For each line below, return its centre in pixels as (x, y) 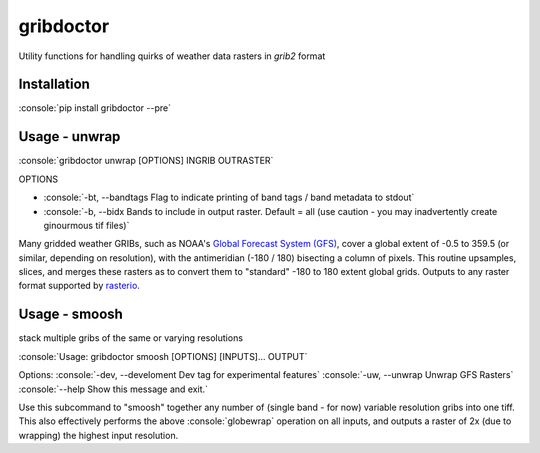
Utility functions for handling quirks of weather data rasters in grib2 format (172, 56)
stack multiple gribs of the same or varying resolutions (131, 338)
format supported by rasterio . (79, 286)
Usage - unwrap (69, 136)
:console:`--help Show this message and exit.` (113, 389)
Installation (54, 84)
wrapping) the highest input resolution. (98, 435)
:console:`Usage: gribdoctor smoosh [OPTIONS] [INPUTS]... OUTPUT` (163, 356)
